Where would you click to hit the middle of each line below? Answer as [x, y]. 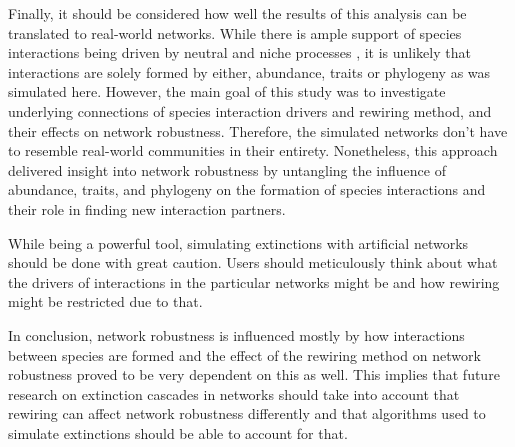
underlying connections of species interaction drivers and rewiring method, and [250, 110]
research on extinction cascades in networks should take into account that [234, 393]
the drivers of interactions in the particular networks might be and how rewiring [254, 281]
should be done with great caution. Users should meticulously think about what [253, 262]
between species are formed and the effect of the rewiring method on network [244, 354]
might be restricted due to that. [105, 301]
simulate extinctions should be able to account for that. [178, 432]
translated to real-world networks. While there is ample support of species [235, 32]
